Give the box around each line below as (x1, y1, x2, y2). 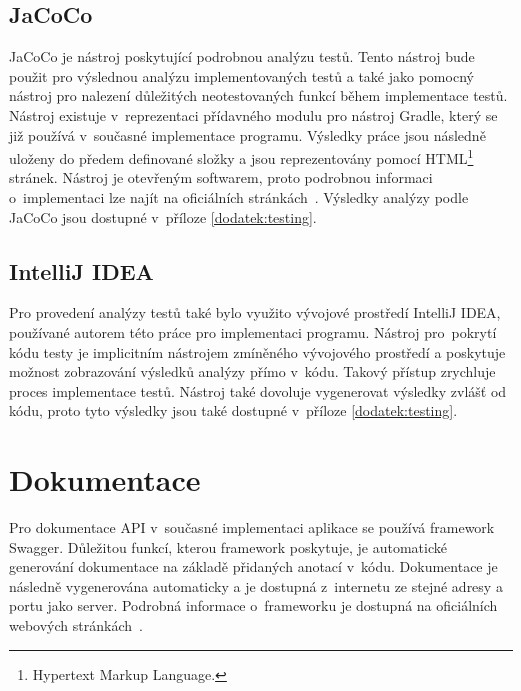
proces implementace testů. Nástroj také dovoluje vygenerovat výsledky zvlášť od (9, 380, 507, 401)
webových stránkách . (9, 615, 143, 636)
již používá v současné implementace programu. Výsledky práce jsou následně (9, 124, 486, 145)
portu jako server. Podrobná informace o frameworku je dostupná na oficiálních (9, 595, 498, 616)
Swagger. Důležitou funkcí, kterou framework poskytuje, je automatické (9, 536, 447, 557)
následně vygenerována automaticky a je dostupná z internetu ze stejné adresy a (9, 575, 503, 596)
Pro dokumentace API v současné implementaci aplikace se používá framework (9, 517, 495, 538)
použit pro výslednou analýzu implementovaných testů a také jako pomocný (9, 65, 474, 86)
